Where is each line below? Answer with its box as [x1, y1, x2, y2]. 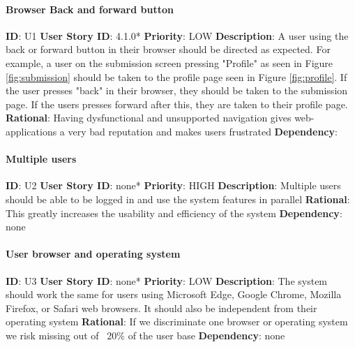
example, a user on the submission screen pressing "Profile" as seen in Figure [6, 55, 333, 70]
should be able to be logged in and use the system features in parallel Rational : [6, 191, 350, 206]
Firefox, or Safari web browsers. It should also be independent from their [6, 300, 317, 315]
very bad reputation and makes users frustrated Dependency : [68, 124, 338, 138]
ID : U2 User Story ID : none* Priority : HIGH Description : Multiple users [6, 178, 341, 193]
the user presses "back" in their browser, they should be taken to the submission [6, 83, 348, 98]
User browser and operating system [6, 246, 181, 261]
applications [6, 124, 57, 138]
